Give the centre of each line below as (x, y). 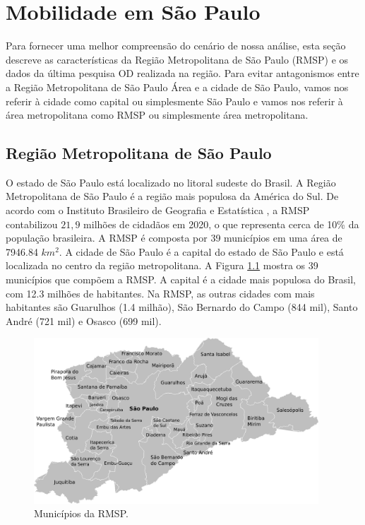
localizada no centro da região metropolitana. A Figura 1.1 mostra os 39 (162, 265)
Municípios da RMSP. (81, 513)
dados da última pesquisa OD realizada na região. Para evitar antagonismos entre (182, 73)
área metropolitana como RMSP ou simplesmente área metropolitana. (157, 115)
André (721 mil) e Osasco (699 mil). (84, 320)
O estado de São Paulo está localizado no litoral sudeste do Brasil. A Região (171, 182)
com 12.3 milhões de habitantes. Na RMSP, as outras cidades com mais (160, 293)
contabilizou (32, 224)
